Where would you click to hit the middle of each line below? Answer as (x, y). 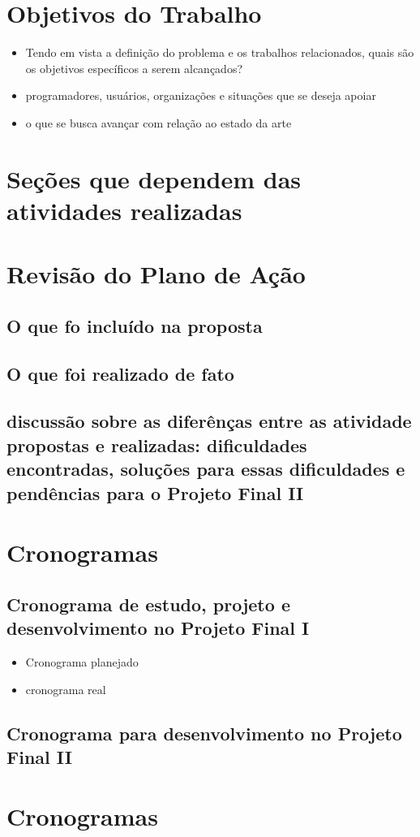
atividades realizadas (124, 210)
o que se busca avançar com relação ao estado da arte (159, 122)
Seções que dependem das (154, 178)
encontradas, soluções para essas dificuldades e (206, 469)
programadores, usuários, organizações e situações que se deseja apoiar (201, 95)
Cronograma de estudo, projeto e (148, 604)
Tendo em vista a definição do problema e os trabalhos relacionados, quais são (220, 52)
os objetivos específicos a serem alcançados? (134, 68)
